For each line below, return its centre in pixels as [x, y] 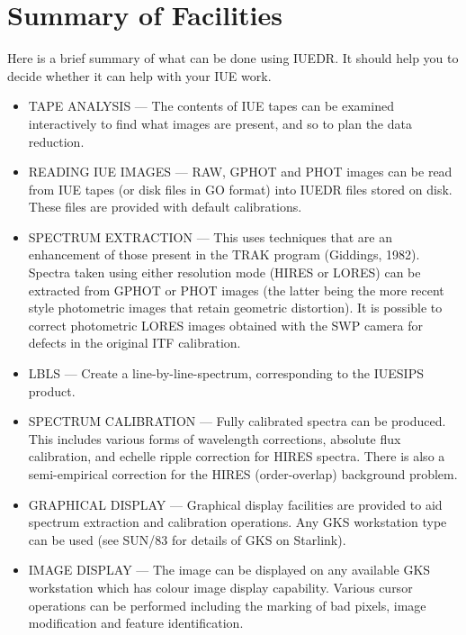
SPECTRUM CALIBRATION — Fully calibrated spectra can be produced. [237, 421]
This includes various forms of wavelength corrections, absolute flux [215, 438]
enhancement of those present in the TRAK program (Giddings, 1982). [224, 254]
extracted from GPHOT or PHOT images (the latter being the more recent [236, 290]
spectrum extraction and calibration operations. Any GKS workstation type [237, 522]
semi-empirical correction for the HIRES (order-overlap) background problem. [243, 474]
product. [52, 390]
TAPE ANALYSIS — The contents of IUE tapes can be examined [211, 106]
